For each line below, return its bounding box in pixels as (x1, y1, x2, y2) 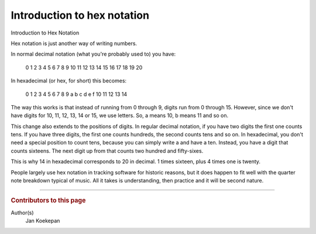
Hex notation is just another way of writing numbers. (11, 40, 138, 47)
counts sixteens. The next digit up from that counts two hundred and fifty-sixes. (11, 147, 204, 154)
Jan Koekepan (25, 217, 60, 225)
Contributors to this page (11, 197, 86, 205)
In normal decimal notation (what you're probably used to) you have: (11, 50, 176, 58)
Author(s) (11, 209, 35, 216)
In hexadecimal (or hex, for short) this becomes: (11, 77, 127, 84)
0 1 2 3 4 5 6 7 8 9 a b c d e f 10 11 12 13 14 (25, 91, 128, 98)
